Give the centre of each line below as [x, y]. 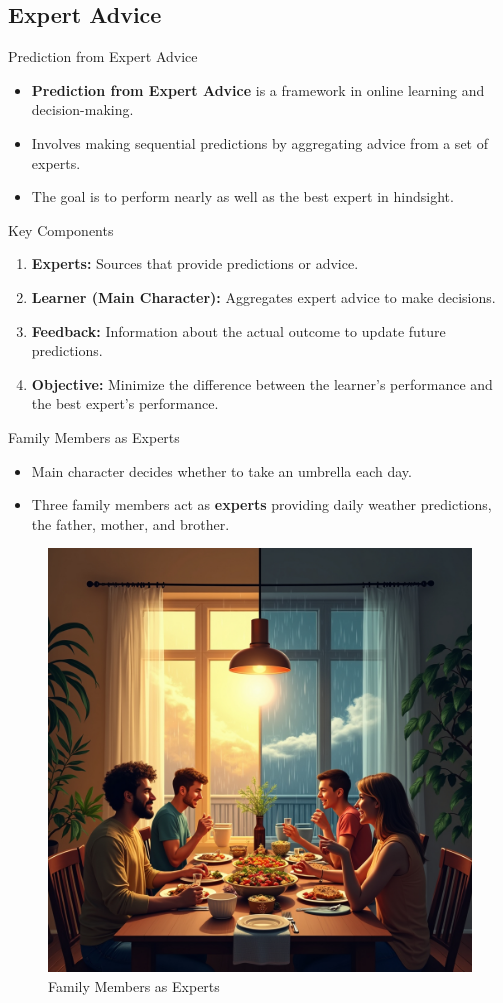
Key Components [61, 229]
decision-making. [82, 109]
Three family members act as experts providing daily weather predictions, [261, 504]
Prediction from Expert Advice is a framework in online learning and [258, 89]
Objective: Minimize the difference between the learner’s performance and [262, 383]
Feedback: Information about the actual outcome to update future [238, 330]
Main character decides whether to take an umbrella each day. [221, 470]
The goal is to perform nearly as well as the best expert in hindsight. [242, 196]
